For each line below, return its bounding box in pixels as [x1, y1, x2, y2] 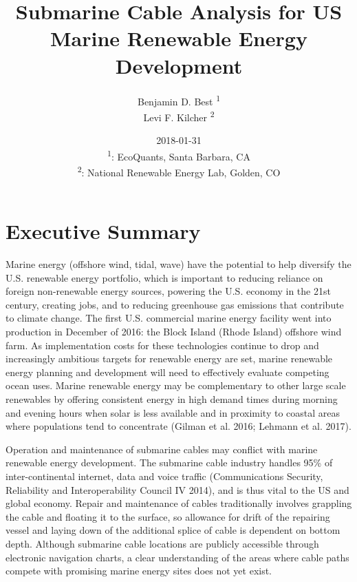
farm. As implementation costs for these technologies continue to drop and [6, 337, 319, 352]
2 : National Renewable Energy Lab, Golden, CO [77, 163, 281, 179]
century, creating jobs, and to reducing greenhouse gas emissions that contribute [6, 297, 344, 311]
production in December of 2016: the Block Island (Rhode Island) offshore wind [6, 324, 342, 338]
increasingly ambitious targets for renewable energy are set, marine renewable [6, 351, 333, 366]
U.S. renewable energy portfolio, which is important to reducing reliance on [6, 270, 323, 284]
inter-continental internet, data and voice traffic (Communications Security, [6, 468, 323, 483]
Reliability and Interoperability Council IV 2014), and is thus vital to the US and [6, 482, 349, 497]
